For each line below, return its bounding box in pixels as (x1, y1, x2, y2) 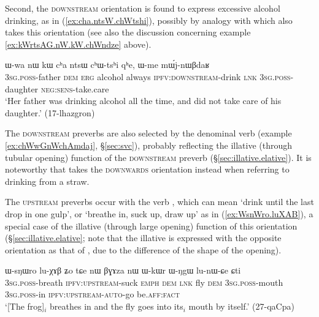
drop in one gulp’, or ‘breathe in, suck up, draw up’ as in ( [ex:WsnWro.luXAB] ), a (5, 207, 313, 220)
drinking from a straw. (5, 174, 90, 187)
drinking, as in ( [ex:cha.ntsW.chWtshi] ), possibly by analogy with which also (5, 13, 293, 26)
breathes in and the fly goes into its (50, 300, 183, 313)
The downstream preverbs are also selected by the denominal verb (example (5, 127, 292, 140)
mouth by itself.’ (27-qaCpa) (188, 300, 294, 313)
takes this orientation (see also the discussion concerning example (5, 26, 251, 39)
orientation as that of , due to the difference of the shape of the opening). (5, 243, 282, 256)
